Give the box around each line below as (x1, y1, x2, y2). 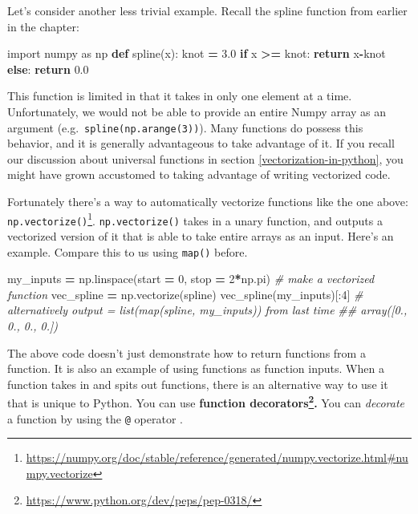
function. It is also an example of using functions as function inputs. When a (7, 360, 384, 377)
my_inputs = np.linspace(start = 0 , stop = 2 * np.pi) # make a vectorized (7, 270, 375, 287)
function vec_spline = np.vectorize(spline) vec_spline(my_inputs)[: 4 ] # (7, 285, 363, 302)
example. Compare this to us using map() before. (7, 243, 248, 260)
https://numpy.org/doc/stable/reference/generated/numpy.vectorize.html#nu (26, 449, 408, 466)
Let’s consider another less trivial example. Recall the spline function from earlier (7, 2, 408, 18)
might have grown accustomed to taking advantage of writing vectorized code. (7, 166, 391, 183)
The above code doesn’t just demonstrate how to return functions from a (7, 344, 366, 361)
